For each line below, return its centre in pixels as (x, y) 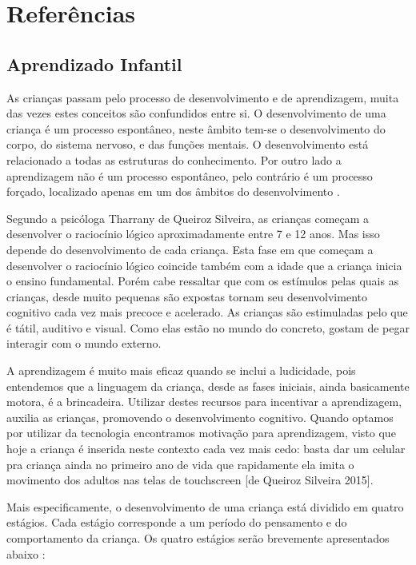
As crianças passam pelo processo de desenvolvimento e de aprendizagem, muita (203, 97)
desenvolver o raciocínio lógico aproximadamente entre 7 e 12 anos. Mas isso (193, 234)
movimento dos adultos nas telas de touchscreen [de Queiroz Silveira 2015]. (190, 480)
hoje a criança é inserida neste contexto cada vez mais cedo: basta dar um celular (206, 449)
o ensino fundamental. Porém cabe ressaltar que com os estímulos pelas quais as (203, 281)
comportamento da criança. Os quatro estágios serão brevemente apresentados (198, 538)
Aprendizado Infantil (94, 64)
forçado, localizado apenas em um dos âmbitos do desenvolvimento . (173, 191)
